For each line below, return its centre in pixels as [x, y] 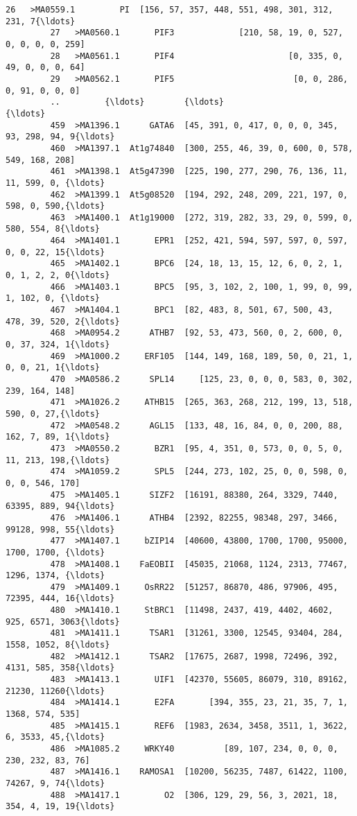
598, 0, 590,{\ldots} [55, 206]
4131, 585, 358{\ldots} [60, 668]
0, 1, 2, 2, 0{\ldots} [58, 276]
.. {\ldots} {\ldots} [137, 102]
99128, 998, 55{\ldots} [60, 529]
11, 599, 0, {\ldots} [55, 183]
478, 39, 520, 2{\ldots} [63, 321]
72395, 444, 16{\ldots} [60, 599]
